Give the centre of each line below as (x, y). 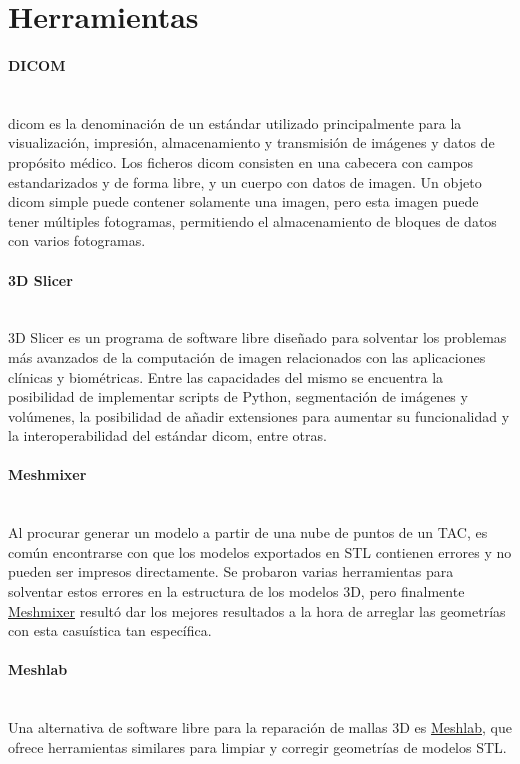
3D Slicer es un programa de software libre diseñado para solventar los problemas (257, 337)
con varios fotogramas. (77, 240)
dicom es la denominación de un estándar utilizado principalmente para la (235, 122)
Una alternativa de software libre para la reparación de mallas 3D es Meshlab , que (260, 727)
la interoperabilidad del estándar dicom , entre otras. (167, 435)
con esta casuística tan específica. (110, 630)
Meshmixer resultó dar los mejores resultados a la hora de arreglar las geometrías (257, 610)
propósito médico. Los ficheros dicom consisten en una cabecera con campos (241, 161)
